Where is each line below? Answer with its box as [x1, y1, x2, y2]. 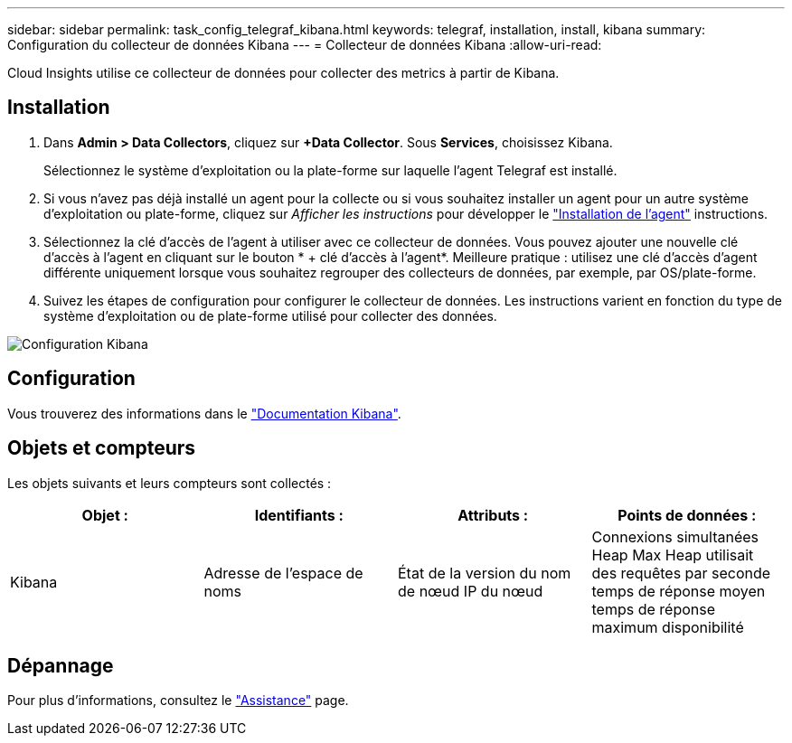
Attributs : [457, 505, 529, 524]
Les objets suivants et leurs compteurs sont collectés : [7, 475, 332, 491]
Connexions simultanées [591, 527, 759, 546]
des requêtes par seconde [591, 563, 771, 582]
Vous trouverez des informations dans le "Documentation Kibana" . [7, 405, 401, 421]
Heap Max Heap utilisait [591, 545, 754, 564]
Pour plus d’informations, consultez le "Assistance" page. [7, 692, 349, 709]
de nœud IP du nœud [398, 581, 543, 600]
